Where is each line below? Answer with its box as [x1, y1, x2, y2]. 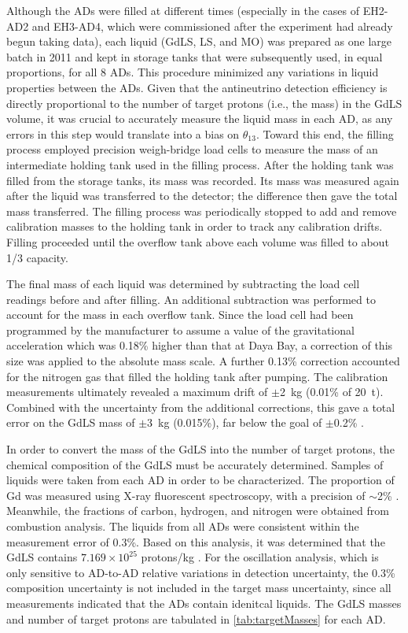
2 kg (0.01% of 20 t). [279, 383, 384, 400]
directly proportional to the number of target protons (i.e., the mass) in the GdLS [6, 94, 402, 111]
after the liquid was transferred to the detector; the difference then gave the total [6, 187, 398, 204]
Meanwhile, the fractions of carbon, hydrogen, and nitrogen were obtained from [6, 502, 389, 519]
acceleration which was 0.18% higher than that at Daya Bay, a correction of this [6, 337, 393, 354]
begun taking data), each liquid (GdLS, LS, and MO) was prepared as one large [6, 33, 392, 50]
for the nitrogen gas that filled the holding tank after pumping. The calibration [6, 368, 388, 384]
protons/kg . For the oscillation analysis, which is [141, 549, 379, 565]
